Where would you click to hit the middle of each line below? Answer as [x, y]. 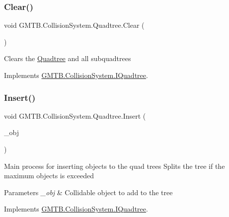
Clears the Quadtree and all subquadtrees [68, 58]
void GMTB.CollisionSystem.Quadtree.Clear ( [74, 25]
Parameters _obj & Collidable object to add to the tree [88, 192]
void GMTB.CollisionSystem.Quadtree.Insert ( [75, 115]
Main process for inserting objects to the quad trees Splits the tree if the [114, 166]
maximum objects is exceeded [49, 176]
